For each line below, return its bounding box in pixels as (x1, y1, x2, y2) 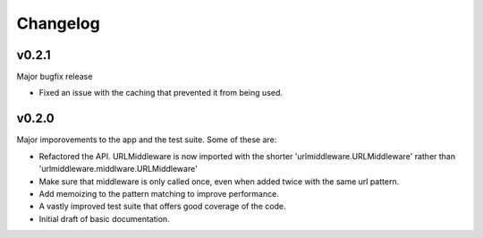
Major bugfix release (16, 72, 93, 82)
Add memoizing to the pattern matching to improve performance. (38, 188, 279, 199)
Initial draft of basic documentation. (38, 213, 170, 224)
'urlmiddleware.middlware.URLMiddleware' (38, 164, 199, 174)
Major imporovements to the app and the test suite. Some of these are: (16, 134, 277, 145)
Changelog (16, 13, 100, 33)
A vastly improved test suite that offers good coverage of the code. (38, 201, 286, 212)
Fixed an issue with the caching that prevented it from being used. (38, 88, 284, 98)
